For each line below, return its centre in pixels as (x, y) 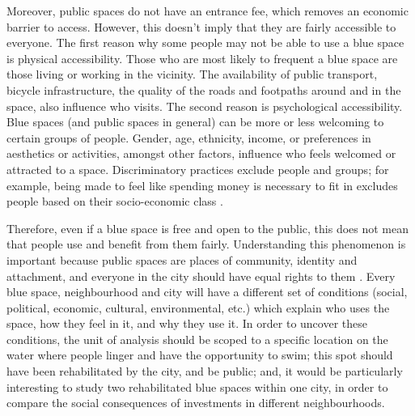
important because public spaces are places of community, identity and (182, 259)
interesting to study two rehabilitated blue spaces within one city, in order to (197, 386)
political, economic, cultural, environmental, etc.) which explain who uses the (198, 307)
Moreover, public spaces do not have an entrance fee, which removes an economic (207, 11)
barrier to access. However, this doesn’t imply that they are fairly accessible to (201, 26)
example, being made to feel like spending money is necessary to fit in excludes (202, 185)
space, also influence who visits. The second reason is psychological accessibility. (205, 106)
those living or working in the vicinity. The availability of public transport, (192, 74)
